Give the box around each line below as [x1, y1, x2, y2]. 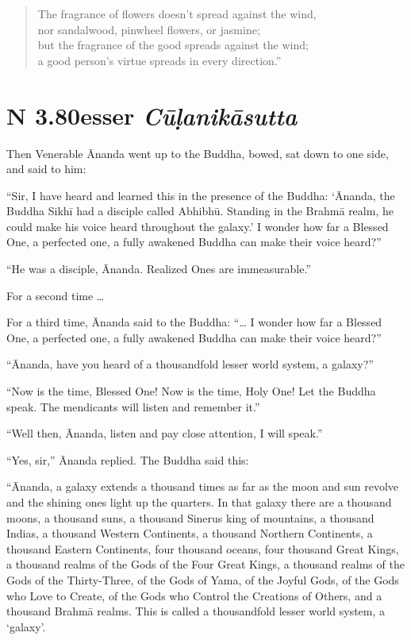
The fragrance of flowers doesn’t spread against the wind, [37, 6, 317, 21]
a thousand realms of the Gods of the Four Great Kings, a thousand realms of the [6, 556, 405, 573]
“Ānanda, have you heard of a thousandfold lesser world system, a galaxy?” [6, 356, 374, 372]
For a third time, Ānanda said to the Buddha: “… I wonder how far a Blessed [6, 314, 382, 330]
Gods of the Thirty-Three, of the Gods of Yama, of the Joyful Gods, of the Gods [6, 571, 399, 588]
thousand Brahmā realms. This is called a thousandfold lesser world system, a [6, 603, 386, 619]
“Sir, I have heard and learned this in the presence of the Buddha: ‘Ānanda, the [6, 187, 395, 203]
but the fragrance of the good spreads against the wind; [37, 37, 309, 53]
